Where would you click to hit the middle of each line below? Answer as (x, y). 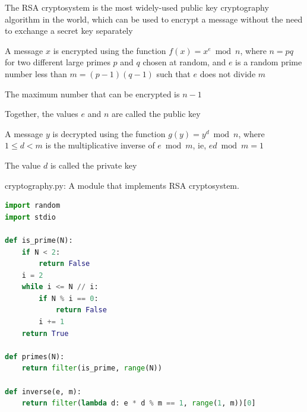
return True (45, 333)
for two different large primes (58, 62)
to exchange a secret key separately (69, 31)
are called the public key (156, 114)
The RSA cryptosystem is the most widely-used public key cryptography (137, 7)
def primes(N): (35, 356)
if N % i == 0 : (69, 298)
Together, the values (42, 114)
